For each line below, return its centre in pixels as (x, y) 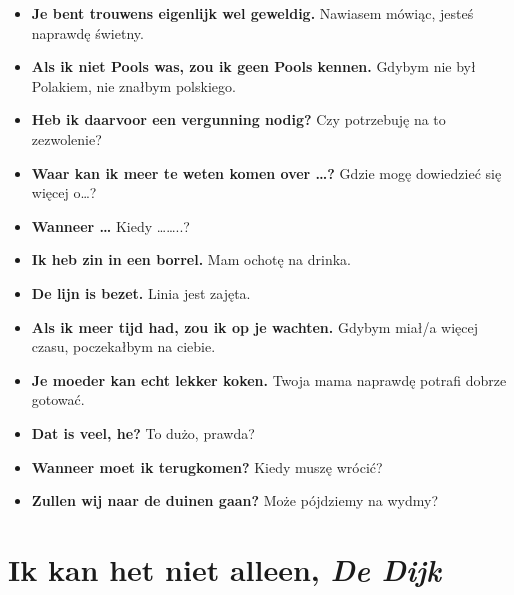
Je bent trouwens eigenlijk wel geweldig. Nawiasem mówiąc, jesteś (252, 13)
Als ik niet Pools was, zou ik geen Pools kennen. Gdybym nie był (253, 66)
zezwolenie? (66, 138)
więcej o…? (64, 192)
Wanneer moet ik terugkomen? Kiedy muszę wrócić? (207, 466)
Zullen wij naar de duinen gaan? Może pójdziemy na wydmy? (234, 500)
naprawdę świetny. (87, 32)
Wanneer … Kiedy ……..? (110, 225)
